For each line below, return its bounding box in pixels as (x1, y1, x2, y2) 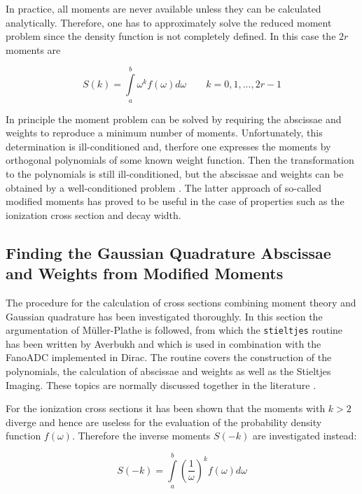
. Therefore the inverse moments (71, 428, 211, 443)
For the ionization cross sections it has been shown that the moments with (6, 401, 326, 416)
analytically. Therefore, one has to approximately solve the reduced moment (6, 15, 332, 29)
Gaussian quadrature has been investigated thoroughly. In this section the (6, 309, 323, 323)
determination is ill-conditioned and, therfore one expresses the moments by (6, 139, 331, 153)
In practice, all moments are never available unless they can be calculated (6, 1, 321, 15)
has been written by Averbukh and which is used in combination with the (6, 336, 321, 351)
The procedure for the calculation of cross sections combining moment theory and (6, 295, 356, 309)
